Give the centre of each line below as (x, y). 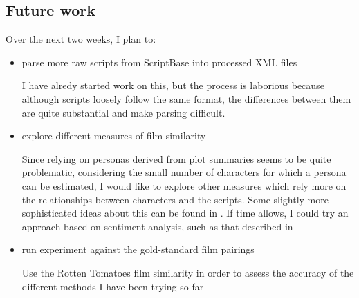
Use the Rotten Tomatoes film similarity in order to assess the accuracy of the (188, 272)
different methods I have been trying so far (113, 286)
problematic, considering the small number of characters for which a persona (184, 172)
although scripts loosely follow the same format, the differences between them (186, 98)
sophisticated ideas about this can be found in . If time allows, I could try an (185, 213)
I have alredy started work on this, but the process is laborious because (173, 85)
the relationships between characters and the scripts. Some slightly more (175, 199)
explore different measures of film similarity (114, 136)
